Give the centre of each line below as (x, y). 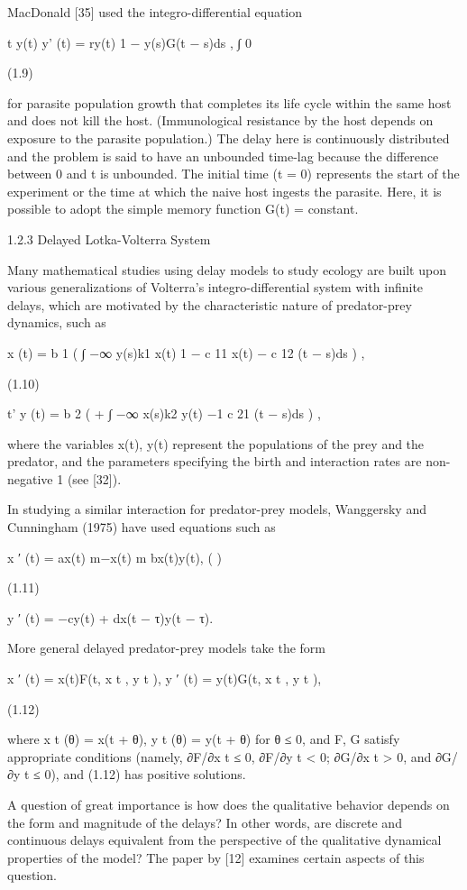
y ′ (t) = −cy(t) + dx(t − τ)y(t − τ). (110, 617)
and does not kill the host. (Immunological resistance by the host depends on (220, 120)
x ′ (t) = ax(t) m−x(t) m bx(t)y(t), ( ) (114, 557)
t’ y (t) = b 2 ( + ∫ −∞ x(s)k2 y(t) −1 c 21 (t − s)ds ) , (164, 413)
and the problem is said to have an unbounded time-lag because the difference (223, 156)
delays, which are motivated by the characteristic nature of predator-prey (210, 304)
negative (30, 478)
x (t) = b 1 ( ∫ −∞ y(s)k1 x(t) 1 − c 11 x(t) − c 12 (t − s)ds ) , (186, 352)
